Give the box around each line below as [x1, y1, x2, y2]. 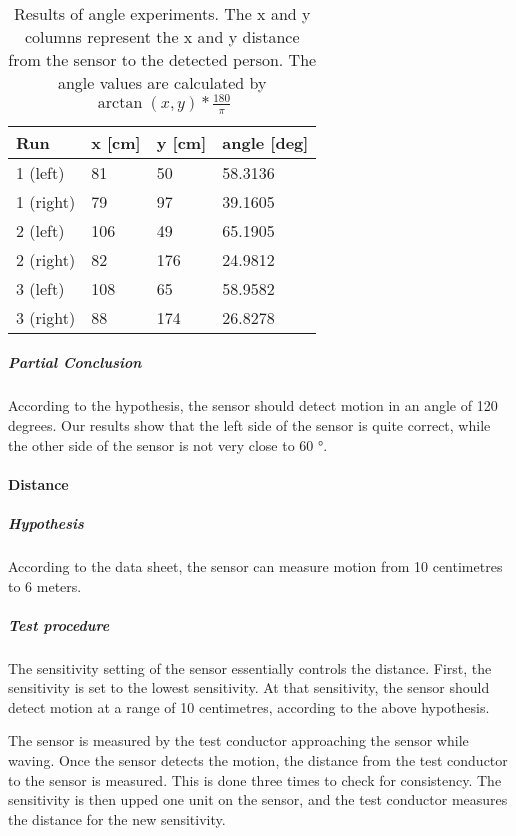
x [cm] [91, 130, 141, 154]
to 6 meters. [8, 575, 82, 596]
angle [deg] [222, 130, 309, 154]
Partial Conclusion [8, 352, 142, 373]
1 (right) [16, 189, 76, 213]
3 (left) [16, 276, 65, 300]
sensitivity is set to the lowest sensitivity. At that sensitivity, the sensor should [8, 677, 490, 698]
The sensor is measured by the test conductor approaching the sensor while [8, 730, 469, 751]
